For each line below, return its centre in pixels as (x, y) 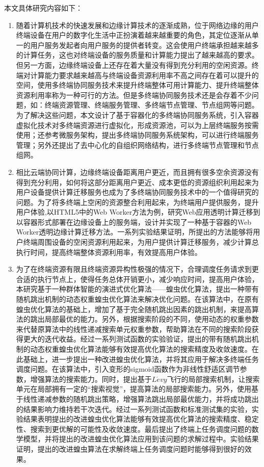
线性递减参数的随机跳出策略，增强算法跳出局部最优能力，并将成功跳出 (141, 398)
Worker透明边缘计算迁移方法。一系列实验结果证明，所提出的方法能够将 (135, 232)
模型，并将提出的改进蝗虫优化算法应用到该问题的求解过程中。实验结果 (141, 439)
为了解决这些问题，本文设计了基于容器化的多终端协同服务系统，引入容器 (137, 114)
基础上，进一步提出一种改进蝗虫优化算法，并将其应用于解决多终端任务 (141, 359)
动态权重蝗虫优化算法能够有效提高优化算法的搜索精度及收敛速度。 (141, 349)
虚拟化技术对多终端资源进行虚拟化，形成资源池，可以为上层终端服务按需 (137, 125)
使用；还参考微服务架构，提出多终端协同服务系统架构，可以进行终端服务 (137, 135)
